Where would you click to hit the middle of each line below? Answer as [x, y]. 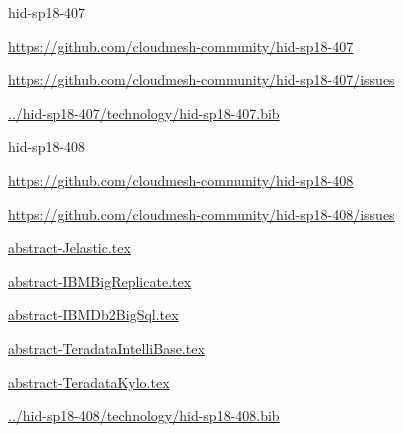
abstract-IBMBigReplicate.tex [100, 280]
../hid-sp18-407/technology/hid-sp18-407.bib [144, 112]
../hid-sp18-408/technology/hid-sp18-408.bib [144, 415]
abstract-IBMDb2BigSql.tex [93, 314]
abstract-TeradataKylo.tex [89, 381]
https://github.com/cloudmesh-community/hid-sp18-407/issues [201, 79]
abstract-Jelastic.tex [69, 247]
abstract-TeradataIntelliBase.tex [106, 347]
